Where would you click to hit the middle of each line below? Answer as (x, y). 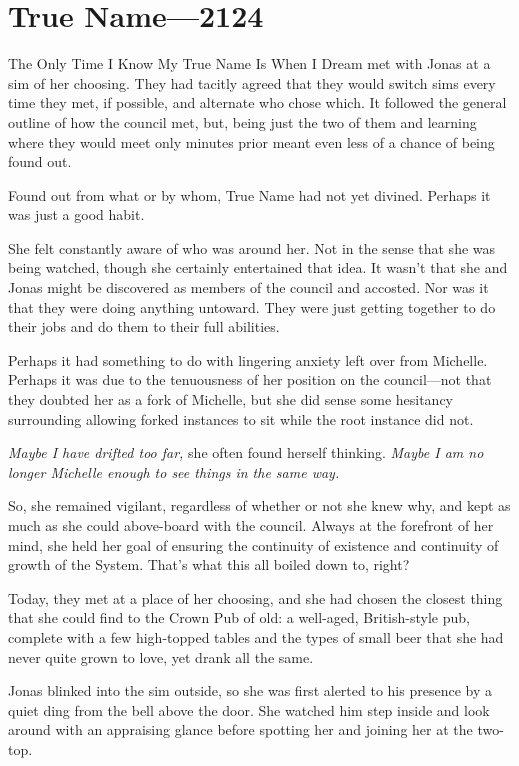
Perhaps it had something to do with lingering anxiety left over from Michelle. (248, 359)
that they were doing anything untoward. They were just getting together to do (252, 306)
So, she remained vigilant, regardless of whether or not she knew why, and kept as (259, 505)
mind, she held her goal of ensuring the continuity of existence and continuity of (253, 544)
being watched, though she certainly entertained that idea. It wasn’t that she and (258, 267)
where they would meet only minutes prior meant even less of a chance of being (251, 141)
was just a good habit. (76, 214)
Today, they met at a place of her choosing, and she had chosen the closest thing (255, 597)
